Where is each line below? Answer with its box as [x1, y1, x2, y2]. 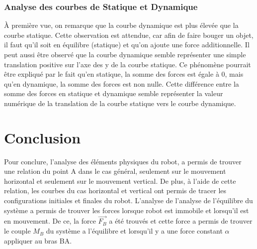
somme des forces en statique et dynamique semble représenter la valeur [4, 88, 223, 99]
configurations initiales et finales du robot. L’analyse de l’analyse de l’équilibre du [4, 195, 253, 206]
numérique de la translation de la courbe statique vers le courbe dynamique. [4, 98, 236, 108]
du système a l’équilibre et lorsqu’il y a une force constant [46, 226, 223, 236]
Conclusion [4, 127, 81, 147]
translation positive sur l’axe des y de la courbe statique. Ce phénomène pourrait [4, 59, 251, 69]
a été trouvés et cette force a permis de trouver [109, 216, 253, 226]
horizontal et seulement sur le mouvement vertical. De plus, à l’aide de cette [4, 175, 236, 186]
